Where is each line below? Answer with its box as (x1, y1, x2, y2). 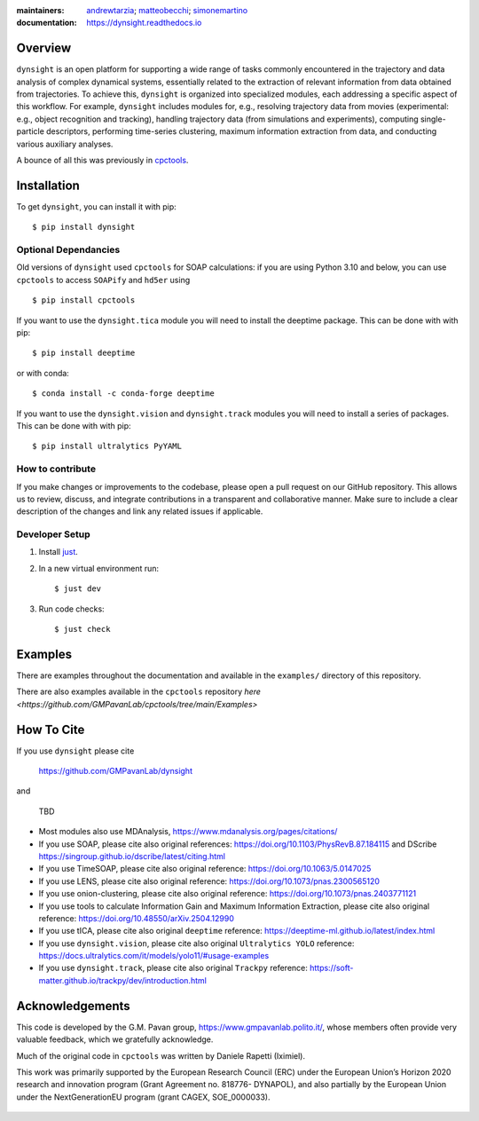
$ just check (54, 624, 111, 634)
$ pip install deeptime (32, 348, 136, 359)
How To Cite (16, 722, 85, 737)
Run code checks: (38, 604, 106, 614)
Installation (16, 178, 80, 193)
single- (420, 114, 447, 124)
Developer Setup (16, 528, 90, 541)
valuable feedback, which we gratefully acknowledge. (16, 1034, 214, 1045)
